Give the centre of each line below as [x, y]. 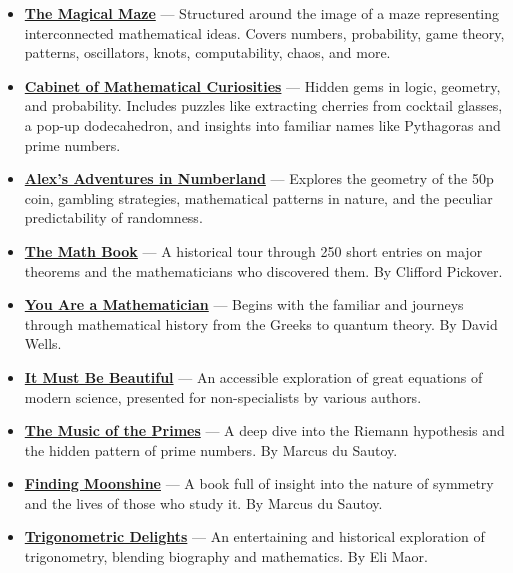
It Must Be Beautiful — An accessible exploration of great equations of [253, 376]
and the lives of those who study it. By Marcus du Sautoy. [203, 502]
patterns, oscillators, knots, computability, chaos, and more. [207, 52]
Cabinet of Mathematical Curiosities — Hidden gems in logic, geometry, [262, 85]
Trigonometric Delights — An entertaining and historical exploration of [254, 536]
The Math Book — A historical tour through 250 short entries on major [253, 250]
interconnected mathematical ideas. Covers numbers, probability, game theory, [264, 32]
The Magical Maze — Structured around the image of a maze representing [262, 13]
